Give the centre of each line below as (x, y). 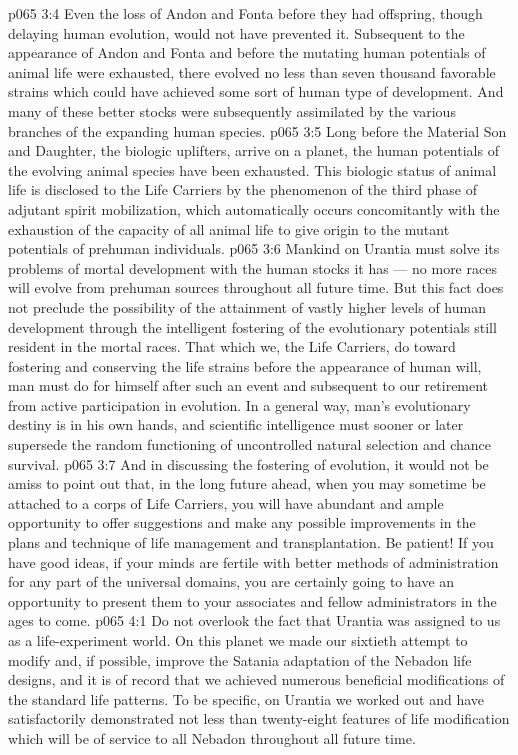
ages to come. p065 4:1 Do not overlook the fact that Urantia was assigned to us (254, 620)
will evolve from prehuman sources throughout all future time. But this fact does (256, 287)
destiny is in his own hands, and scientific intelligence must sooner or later (236, 424)
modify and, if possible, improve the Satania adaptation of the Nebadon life (240, 659)
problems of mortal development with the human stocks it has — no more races (252, 267)
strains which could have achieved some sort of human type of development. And (256, 91)
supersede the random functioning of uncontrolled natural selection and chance (250, 444)
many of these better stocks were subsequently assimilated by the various (232, 110)
